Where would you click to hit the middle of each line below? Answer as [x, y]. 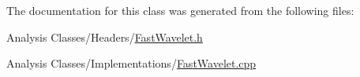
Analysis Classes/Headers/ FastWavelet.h [105, 37]
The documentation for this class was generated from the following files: [180, 10]
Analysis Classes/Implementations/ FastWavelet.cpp [131, 63]
